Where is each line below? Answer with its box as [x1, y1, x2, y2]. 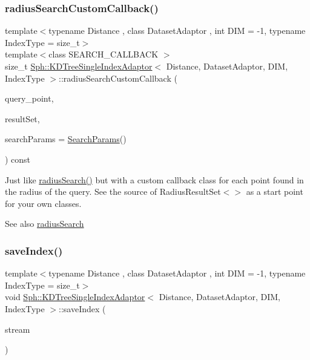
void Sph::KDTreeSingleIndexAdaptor [5, 290, 145, 303]
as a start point [246, 185, 303, 198]
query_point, [5, 92, 54, 105]
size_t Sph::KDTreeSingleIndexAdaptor [5, 60, 153, 72]
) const [5, 152, 31, 165]
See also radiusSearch [5, 217, 84, 230]
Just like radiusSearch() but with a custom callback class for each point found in [5, 173, 304, 186]
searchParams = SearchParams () [5, 133, 127, 145]
